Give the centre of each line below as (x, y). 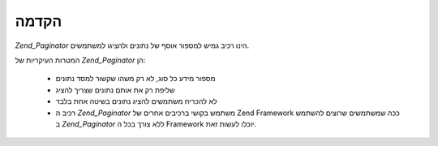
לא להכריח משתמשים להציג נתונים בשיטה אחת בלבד (137, 101)
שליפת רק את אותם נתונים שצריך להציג (115, 90)
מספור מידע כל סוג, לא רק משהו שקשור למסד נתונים (135, 79)
